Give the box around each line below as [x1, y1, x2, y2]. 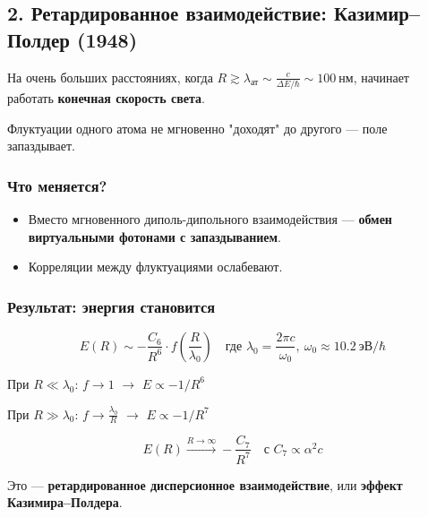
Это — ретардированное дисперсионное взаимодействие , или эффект [7, 475, 403, 494]
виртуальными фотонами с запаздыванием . [28, 227, 281, 246]
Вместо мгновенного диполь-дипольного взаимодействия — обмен [28, 209, 392, 228]
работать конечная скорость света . [7, 88, 205, 107]
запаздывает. [7, 136, 75, 155]
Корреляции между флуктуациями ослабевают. [28, 257, 283, 276]
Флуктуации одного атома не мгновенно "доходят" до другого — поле [7, 118, 388, 137]
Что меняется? [7, 174, 107, 196]
